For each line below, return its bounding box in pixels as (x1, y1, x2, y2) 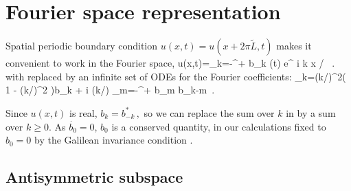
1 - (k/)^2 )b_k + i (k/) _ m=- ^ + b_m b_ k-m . (5, 82, 215, 97)
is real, (69, 105, 98, 120)
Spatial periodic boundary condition (5, 38, 158, 53)
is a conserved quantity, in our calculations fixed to (111, 119, 326, 133)
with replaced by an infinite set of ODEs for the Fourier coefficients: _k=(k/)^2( (5, 69, 346, 83)
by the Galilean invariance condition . (34, 133, 193, 147)
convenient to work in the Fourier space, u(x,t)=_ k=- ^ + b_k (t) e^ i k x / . (5, 56, 335, 70)
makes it (276, 38, 312, 53)
